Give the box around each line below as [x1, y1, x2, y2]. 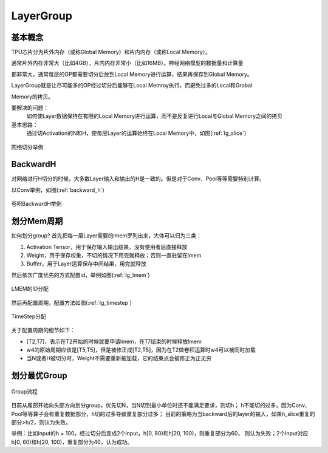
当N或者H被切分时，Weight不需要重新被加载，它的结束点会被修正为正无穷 [26, 355, 212, 362]
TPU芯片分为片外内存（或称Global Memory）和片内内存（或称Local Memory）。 [11, 49, 211, 56]
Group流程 [11, 387, 38, 395]
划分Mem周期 [11, 216, 63, 226]
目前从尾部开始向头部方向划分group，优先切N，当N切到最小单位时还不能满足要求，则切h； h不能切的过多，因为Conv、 [11, 401, 311, 409]
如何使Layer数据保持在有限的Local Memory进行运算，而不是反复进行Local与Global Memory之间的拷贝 [26, 112, 282, 120]
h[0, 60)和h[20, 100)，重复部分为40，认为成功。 [11, 438, 133, 446]
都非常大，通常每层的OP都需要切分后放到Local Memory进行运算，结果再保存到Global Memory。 [11, 70, 253, 78]
